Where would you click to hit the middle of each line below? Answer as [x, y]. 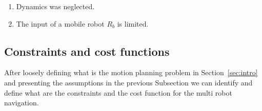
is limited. [133, 23]
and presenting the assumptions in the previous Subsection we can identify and [128, 82]
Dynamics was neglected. [55, 6]
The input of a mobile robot [60, 23]
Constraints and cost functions [87, 51]
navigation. [22, 103]
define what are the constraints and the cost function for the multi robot [118, 92]
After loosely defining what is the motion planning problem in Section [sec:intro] [131, 72]
